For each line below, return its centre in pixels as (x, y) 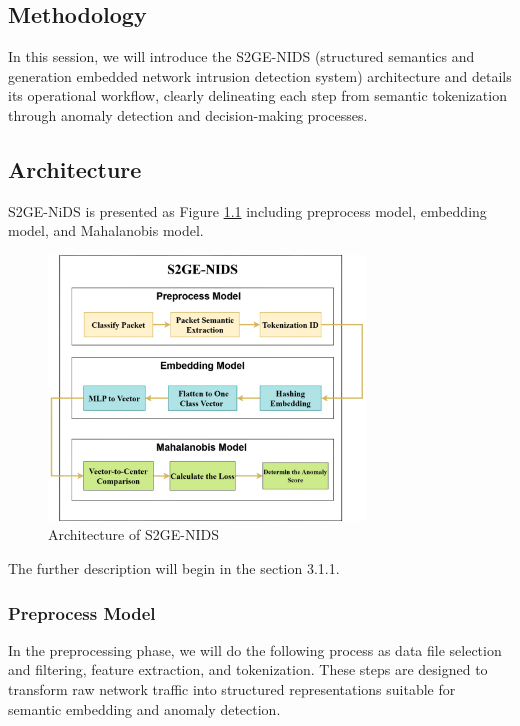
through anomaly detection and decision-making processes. (188, 114)
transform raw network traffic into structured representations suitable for (232, 688)
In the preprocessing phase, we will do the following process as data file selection (255, 649)
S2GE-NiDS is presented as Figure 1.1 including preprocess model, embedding (247, 210)
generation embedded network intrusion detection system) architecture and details (260, 75)
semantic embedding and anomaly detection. (144, 708)
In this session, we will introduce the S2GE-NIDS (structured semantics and (241, 56)
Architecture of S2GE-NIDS (133, 534)
